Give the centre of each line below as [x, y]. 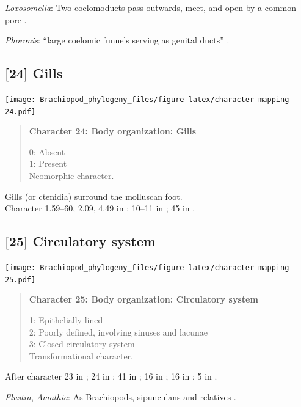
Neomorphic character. [71, 176]
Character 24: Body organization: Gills [113, 131]
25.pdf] [20, 280]
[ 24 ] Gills [34, 73]
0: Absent [47, 151]
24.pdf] [20, 112]
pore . [16, 19]
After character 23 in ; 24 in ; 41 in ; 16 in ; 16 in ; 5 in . [111, 376]
